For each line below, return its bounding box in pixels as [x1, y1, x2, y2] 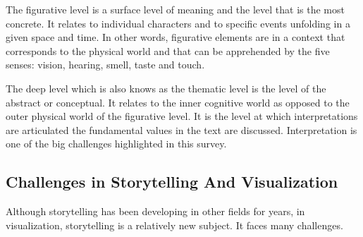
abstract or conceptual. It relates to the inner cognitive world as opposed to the [6, 95, 350, 109]
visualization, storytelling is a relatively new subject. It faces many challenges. [6, 217, 343, 232]
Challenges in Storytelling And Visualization [6, 171, 338, 193]
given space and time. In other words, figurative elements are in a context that [6, 30, 345, 44]
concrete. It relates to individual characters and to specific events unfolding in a [6, 16, 350, 30]
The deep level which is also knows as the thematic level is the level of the [6, 80, 326, 95]
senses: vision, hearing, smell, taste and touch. [6, 57, 205, 72]
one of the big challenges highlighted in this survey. [6, 136, 227, 151]
